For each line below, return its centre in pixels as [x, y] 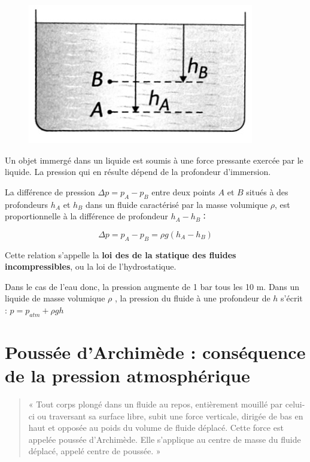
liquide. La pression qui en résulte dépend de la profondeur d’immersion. [138, 172]
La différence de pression [50, 191]
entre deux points [183, 191]
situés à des [267, 191]
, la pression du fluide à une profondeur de [192, 298]
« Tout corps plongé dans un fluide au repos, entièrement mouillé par [156, 404]
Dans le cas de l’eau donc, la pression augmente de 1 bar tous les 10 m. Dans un [152, 286]
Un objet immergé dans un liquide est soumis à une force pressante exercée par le [154, 160]
